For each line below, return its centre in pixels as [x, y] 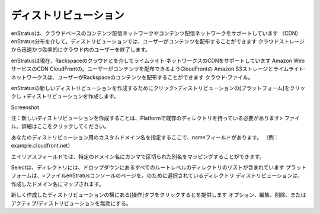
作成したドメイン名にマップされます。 [57, 184]
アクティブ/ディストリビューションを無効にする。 [71, 203]
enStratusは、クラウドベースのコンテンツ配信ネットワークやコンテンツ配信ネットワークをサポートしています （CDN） [156, 33]
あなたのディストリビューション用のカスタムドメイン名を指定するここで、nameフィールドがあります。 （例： [145, 137]
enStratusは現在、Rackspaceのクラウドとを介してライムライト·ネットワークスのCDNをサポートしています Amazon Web [158, 60]
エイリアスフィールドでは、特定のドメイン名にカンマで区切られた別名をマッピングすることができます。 [138, 156]
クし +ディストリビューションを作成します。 [65, 96]
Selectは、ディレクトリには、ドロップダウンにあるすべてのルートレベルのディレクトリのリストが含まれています [148, 167]
